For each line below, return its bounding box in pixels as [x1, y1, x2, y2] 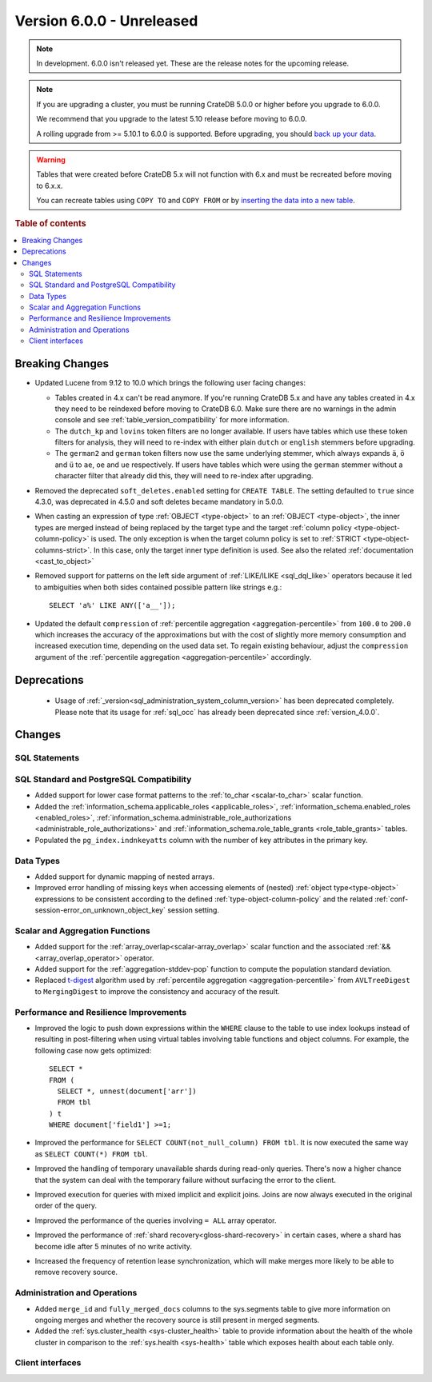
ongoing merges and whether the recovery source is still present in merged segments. [34, 1315, 320, 1324]
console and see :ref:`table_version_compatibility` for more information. [54, 415, 290, 425]
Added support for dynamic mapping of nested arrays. [34, 872, 215, 881]
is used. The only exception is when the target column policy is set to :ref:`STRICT [90, 534, 362, 544]
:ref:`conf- [374, 894, 409, 904]
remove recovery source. [34, 1268, 118, 1277]
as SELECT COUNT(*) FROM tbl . [34, 1148, 148, 1159]
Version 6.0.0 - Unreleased [14, 12, 198, 30]
